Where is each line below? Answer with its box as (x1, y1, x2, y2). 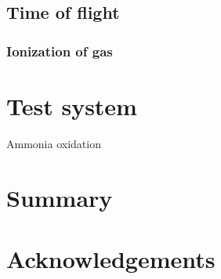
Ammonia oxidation (6, 135, 101, 151)
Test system (6, 89, 137, 121)
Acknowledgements (6, 242, 216, 274)
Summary (6, 181, 113, 213)
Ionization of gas (6, 41, 113, 60)
